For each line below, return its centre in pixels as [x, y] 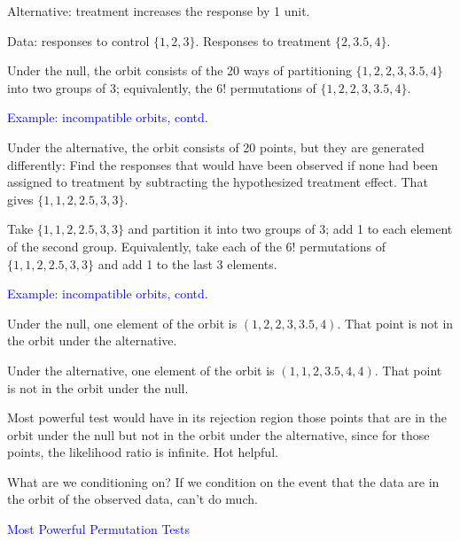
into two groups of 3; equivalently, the [110, 87]
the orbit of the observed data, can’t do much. [133, 499]
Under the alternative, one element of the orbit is [141, 370]
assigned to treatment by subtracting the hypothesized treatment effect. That [218, 182]
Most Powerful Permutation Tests [99, 529]
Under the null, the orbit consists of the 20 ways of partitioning [179, 70]
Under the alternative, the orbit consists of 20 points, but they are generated [216, 147]
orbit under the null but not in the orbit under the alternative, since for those [218, 434]
